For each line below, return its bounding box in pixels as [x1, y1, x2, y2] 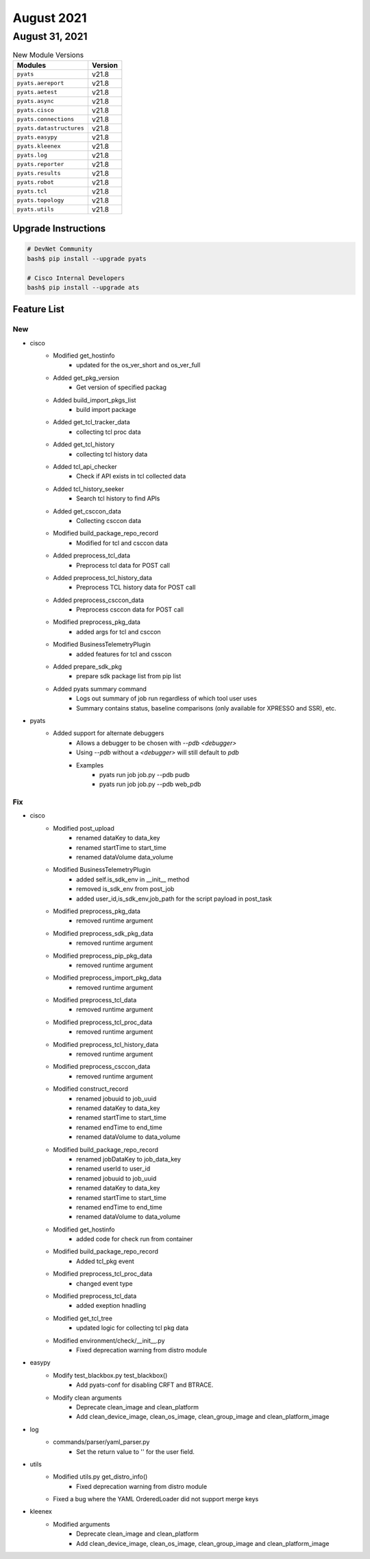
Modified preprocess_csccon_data [53, 1063, 151, 1071]
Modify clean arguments [53, 1394, 123, 1402]
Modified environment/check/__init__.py [53, 1336, 165, 1345]
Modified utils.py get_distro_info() [53, 1473, 148, 1481]
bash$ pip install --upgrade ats [27, 284, 140, 291]
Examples [76, 761, 104, 769]
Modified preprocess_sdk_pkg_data [53, 929, 153, 937]
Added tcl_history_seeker [53, 485, 125, 493]
